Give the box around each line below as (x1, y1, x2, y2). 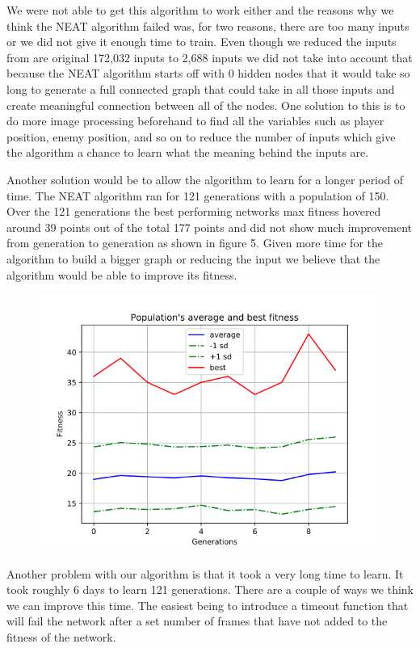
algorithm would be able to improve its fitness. (6, 266, 237, 283)
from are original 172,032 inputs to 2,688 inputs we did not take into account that (6, 48, 413, 65)
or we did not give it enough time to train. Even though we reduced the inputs (6, 33, 397, 50)
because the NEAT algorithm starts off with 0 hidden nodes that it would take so (6, 65, 410, 82)
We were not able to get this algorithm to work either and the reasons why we (6, 2, 394, 18)
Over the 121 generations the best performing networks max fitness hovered (6, 203, 381, 220)
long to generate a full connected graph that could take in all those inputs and (6, 80, 395, 97)
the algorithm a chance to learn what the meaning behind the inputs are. (6, 144, 369, 161)
